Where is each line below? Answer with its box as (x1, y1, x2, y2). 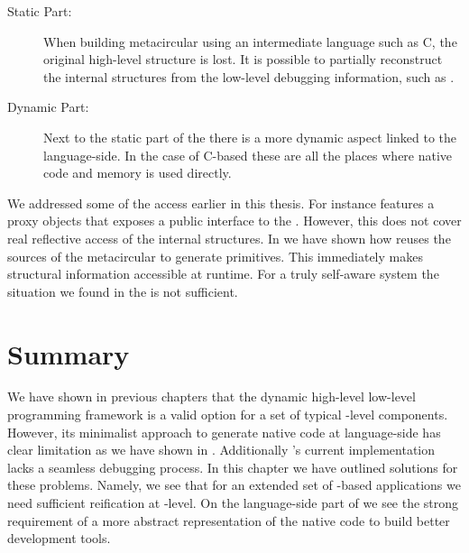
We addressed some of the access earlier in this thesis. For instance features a (7, 193, 435, 212)
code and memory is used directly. (43, 163, 232, 182)
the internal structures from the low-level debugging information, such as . (43, 67, 455, 86)
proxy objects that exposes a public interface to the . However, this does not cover (7, 211, 462, 230)
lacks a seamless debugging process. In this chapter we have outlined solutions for (7, 457, 458, 476)
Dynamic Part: (7, 97, 89, 116)
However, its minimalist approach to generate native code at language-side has (7, 422, 441, 441)
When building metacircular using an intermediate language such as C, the (43, 32, 457, 51)
